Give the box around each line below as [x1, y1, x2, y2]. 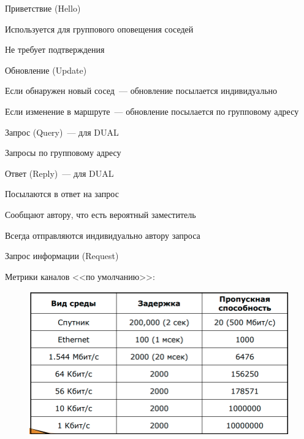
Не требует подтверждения [5, 43, 105, 56]
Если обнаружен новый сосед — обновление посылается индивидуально [5, 84, 278, 97]
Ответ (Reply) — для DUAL [5, 166, 114, 179]
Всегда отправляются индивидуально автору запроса [5, 228, 200, 241]
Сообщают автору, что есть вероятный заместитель [5, 208, 196, 220]
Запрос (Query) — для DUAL [5, 125, 119, 138]
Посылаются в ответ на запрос [5, 187, 119, 200]
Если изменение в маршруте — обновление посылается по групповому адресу [5, 104, 299, 117]
